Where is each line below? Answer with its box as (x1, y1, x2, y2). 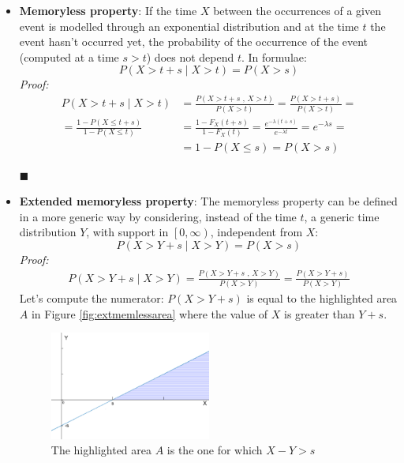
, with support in (86, 224, 169, 240)
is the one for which (166, 442, 263, 458)
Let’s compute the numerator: (19, 290, 164, 307)
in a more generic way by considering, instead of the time (19, 208, 297, 224)
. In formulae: (241, 48, 307, 65)
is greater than (284, 305, 355, 322)
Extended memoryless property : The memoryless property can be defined (19, 193, 398, 209)
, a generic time (304, 208, 380, 224)
